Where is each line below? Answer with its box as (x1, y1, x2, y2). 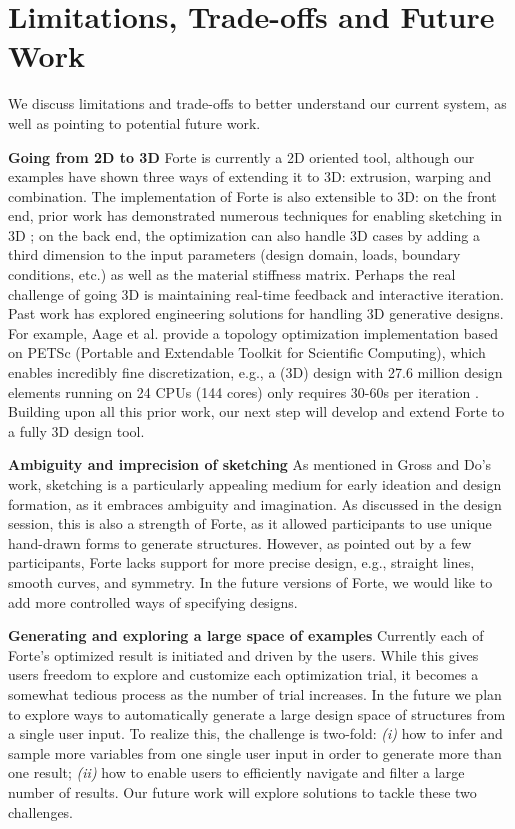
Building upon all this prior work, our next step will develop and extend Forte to (8, 401, 505, 422)
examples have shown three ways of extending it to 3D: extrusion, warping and (8, 166, 492, 187)
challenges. (8, 801, 74, 822)
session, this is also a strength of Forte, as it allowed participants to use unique (8, 513, 492, 534)
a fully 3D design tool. (8, 420, 145, 441)
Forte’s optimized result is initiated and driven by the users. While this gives (8, 644, 479, 665)
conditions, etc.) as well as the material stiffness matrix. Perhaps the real (8, 264, 456, 285)
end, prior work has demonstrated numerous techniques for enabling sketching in (8, 205, 503, 226)
